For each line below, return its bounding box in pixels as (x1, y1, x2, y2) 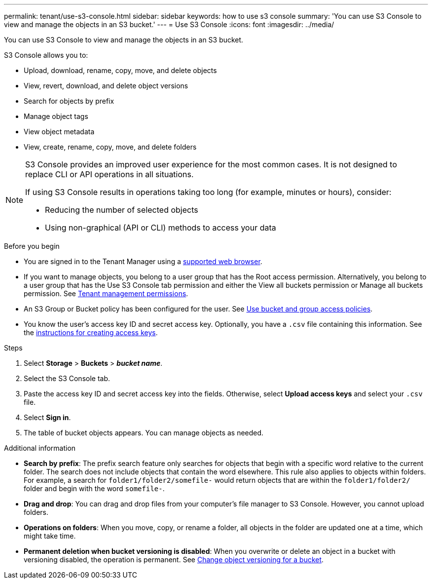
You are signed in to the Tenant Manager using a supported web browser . (24, 257, 262, 266)
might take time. (24, 532, 76, 540)
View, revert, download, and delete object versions (24, 81, 188, 90)
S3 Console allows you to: (4, 51, 88, 59)
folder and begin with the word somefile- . (24, 484, 165, 493)
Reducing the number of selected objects (45, 205, 198, 215)
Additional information (4, 444, 76, 452)
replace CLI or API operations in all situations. (25, 169, 194, 179)
